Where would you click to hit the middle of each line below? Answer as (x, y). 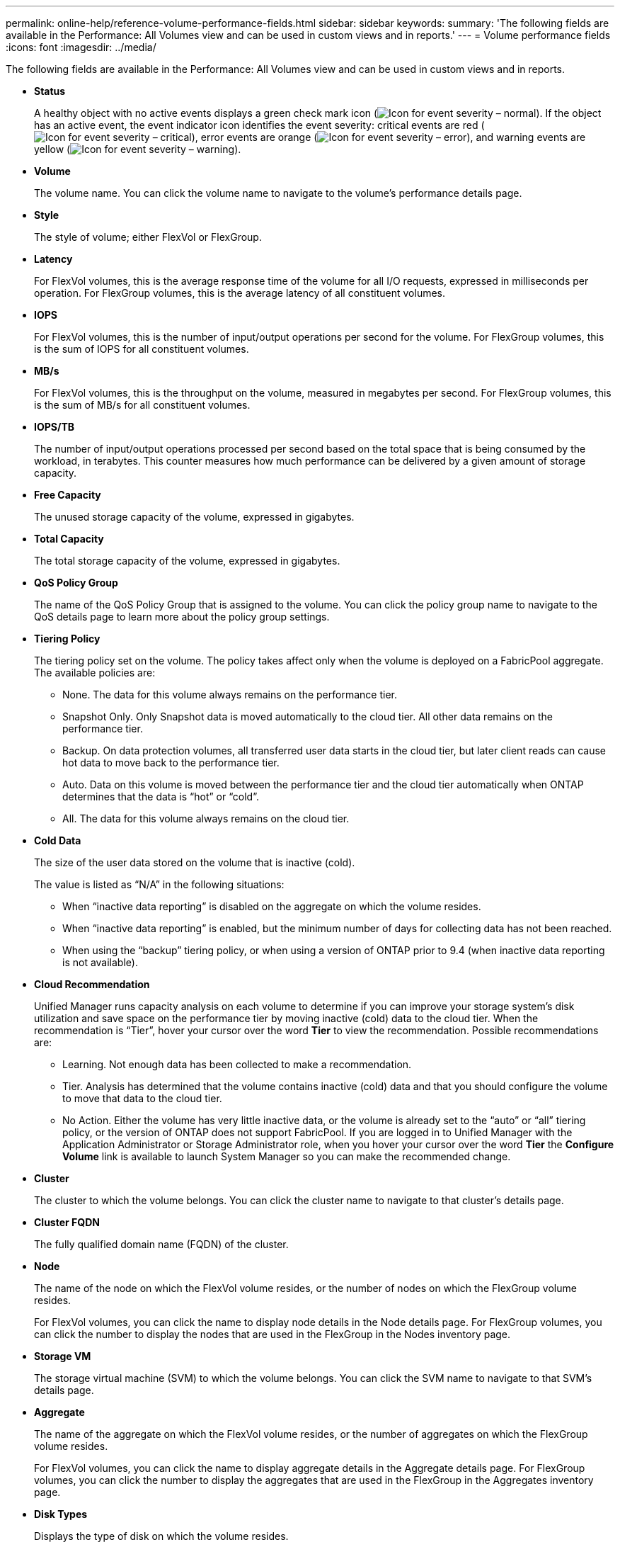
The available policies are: (95, 673)
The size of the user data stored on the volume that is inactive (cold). (195, 862)
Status (50, 91)
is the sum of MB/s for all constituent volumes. (142, 405)
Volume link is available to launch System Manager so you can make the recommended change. (287, 1156)
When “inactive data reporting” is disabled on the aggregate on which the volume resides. (272, 906)
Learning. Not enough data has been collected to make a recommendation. (237, 1064)
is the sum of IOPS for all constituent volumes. (142, 349)
